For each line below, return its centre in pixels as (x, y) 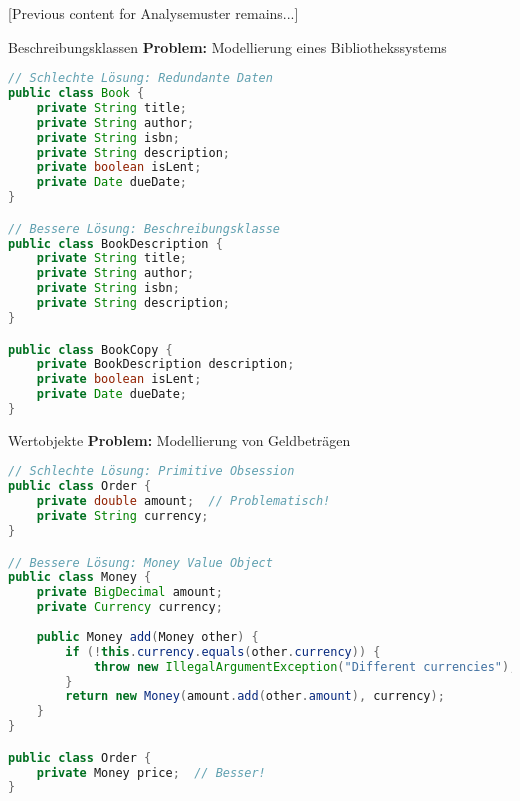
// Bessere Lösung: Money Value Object (140, 562)
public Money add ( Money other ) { (147, 636)
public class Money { (80, 577)
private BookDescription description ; (165, 364)
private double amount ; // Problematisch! (183, 501)
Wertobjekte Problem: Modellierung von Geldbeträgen (179, 439)
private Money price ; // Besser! (151, 772)
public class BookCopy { (90, 349)
